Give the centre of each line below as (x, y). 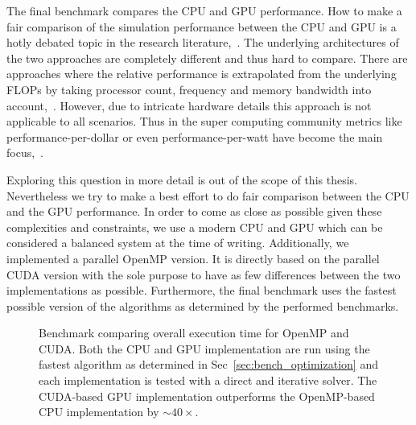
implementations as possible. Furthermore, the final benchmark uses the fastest (202, 290)
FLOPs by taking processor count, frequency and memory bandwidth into (189, 89)
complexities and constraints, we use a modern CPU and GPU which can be (195, 227)
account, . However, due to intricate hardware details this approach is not (189, 105)
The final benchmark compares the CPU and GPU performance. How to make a (204, 10)
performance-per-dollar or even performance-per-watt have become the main (195, 136)
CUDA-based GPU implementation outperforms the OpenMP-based (207, 396)
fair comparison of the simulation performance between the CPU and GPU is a (202, 26)
